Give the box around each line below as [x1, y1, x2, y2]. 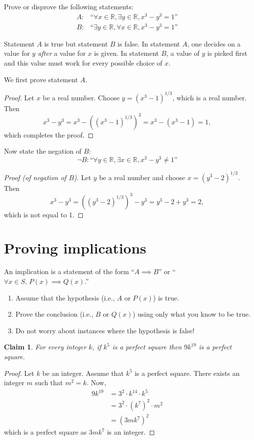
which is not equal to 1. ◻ [4, 209, 84, 219]
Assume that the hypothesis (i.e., [15, 292, 115, 302]
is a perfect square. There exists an [135, 368, 240, 378]
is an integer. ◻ [107, 427, 155, 437]
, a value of [166, 48, 200, 58]
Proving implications [4, 238, 146, 258]
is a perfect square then [112, 342, 182, 352]
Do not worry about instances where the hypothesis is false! [15, 325, 195, 335]
